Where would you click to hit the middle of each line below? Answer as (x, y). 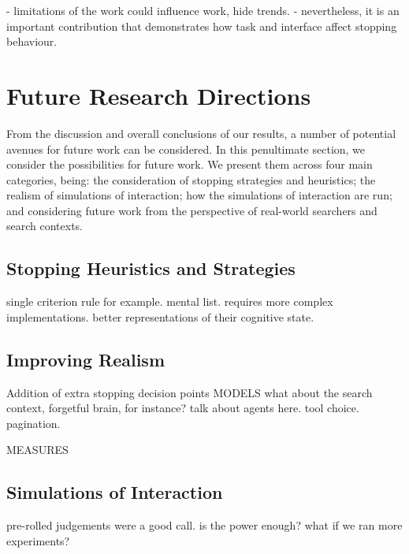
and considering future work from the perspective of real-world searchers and (192, 210)
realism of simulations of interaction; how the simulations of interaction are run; (199, 195)
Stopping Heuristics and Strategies (151, 268)
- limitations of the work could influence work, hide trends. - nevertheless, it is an (203, 10)
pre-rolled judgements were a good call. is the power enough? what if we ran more (204, 525)
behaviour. (32, 41)
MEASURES (37, 450)
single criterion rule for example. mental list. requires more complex (170, 301)
